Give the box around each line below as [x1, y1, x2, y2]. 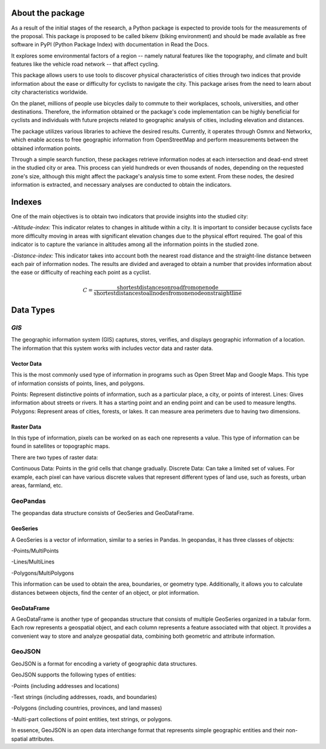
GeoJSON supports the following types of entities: [11, 671, 136, 678]
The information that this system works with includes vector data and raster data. [11, 345, 214, 352]
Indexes [11, 196, 42, 207]
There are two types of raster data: [11, 453, 98, 461]
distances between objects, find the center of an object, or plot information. [11, 589, 199, 596]
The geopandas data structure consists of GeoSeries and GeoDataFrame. [11, 510, 194, 517]
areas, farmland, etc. [11, 482, 63, 489]
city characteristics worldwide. [11, 88, 88, 96]
